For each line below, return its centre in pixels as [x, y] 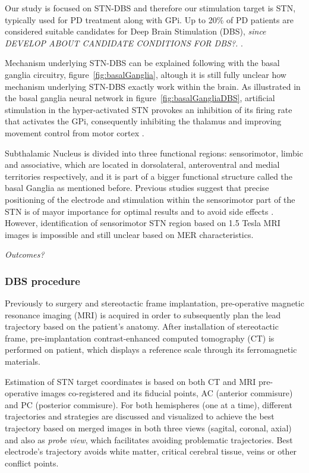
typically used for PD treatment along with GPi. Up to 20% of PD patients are [149, 19]
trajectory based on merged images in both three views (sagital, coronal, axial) [148, 428]
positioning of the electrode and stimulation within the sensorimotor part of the [150, 199]
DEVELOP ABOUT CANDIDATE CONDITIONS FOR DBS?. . [124, 43]
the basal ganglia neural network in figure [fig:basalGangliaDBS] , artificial [140, 98]
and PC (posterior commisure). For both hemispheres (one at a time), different [149, 404]
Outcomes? [25, 254]
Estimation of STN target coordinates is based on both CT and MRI [130, 381]
